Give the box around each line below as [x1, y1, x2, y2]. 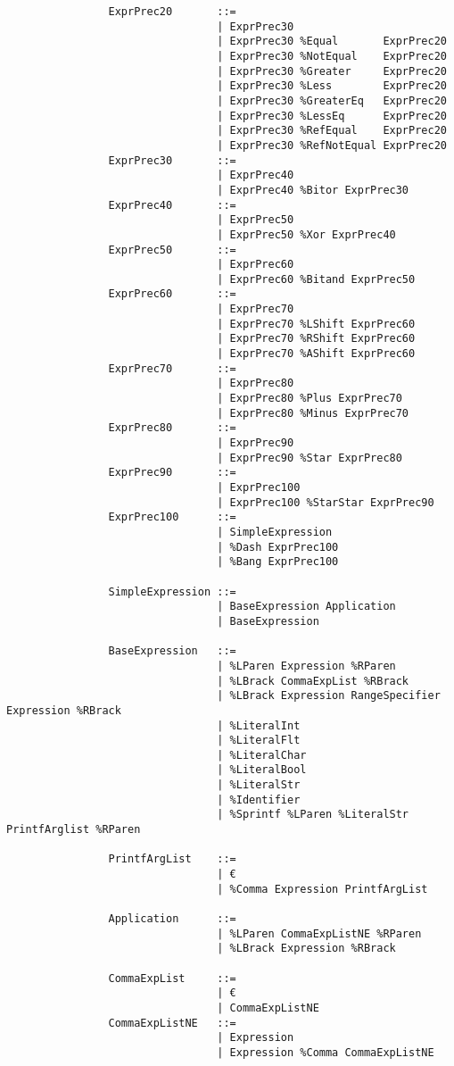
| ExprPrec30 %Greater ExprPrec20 [217, 64, 447, 78]
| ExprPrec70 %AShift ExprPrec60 [217, 347, 416, 361]
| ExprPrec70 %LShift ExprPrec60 [217, 317, 416, 330]
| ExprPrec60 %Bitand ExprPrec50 [217, 272, 416, 286]
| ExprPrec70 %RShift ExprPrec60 [217, 332, 416, 346]
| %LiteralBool [217, 763, 307, 777]
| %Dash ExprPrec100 [217, 540, 339, 554]
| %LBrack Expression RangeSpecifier [217, 689, 441, 703]
